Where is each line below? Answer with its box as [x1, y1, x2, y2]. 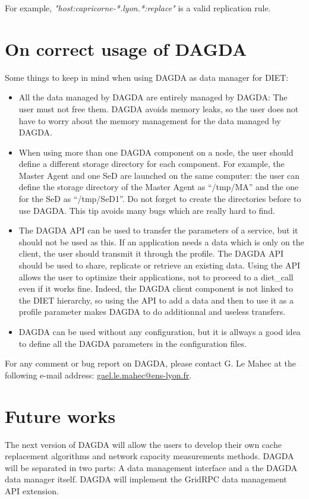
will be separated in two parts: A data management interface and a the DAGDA [5, 461, 298, 473]
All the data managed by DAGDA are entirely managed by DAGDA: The [18, 91, 288, 103]
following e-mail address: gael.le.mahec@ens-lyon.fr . [5, 368, 192, 381]
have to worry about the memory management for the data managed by [18, 114, 281, 127]
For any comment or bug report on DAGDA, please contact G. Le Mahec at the [5, 357, 296, 369]
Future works [5, 403, 116, 428]
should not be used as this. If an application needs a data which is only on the [18, 235, 304, 248]
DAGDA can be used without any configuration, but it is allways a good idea [18, 326, 301, 337]
